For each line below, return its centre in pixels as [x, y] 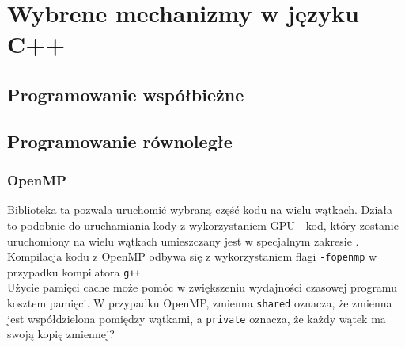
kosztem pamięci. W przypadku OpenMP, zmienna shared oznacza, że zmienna [200, 303]
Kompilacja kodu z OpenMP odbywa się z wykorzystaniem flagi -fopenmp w [192, 256]
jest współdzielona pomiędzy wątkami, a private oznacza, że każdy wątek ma [197, 318]
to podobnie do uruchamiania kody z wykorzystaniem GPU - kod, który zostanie [203, 225]
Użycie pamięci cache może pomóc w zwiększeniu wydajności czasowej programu [202, 287]
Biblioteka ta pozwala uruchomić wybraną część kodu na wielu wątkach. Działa [200, 210]
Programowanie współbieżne [126, 94]
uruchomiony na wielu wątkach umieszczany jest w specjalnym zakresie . [183, 240]
